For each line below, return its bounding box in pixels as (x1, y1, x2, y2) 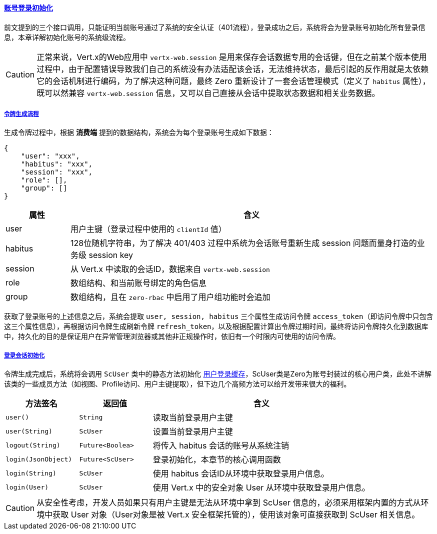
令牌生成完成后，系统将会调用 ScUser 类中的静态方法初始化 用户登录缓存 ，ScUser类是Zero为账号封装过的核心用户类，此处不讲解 (4, 369, 432, 378)
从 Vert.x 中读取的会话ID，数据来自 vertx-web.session (70, 264, 270, 274)
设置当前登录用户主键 (152, 426, 233, 437)
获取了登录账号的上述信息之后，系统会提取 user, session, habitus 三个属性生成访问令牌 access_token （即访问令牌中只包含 (4, 312, 433, 321)
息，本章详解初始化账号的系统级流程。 (4, 32, 130, 41)
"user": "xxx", (20, 152, 80, 160)
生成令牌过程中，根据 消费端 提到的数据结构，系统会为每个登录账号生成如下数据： (4, 128, 274, 137)
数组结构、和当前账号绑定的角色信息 (70, 278, 207, 288)
